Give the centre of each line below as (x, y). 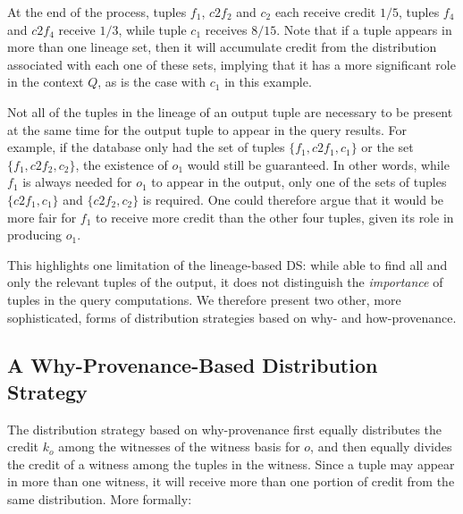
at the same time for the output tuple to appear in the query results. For (207, 129)
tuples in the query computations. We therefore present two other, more (204, 299)
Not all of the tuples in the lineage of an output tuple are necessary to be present (230, 111)
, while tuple (152, 29)
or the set (387, 147)
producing (35, 235)
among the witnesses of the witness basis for (179, 447)
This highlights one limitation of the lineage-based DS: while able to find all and (227, 264)
